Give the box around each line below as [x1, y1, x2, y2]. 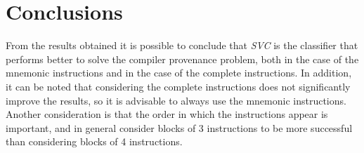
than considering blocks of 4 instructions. [6, 134, 183, 149]
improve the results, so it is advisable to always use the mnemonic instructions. [6, 93, 346, 107]
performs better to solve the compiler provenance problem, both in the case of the [6, 51, 359, 66]
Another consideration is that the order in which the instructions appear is [6, 107, 328, 121]
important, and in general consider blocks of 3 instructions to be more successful [6, 120, 353, 135]
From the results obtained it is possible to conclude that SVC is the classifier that [6, 38, 358, 53]
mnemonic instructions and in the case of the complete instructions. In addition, [6, 65, 352, 80]
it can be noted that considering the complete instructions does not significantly [6, 79, 351, 93]
